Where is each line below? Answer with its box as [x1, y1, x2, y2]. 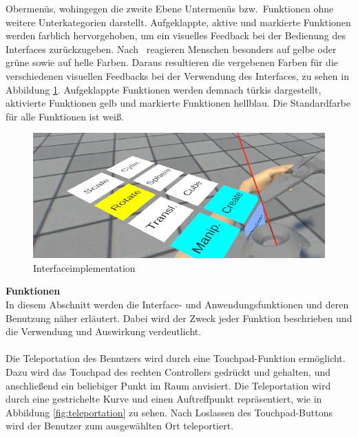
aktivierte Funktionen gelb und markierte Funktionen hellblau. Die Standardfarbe [6, 96, 351, 110]
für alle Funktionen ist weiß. [6, 109, 124, 123]
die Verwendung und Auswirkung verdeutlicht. [6, 324, 202, 339]
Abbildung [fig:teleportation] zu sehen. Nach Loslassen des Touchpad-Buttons [6, 405, 333, 419]
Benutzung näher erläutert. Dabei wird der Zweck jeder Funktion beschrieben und [6, 310, 352, 325]
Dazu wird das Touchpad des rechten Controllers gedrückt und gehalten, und [6, 364, 330, 379]
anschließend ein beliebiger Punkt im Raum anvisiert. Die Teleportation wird [6, 378, 331, 392]
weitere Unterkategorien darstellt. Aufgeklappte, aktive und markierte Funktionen [6, 14, 351, 29]
